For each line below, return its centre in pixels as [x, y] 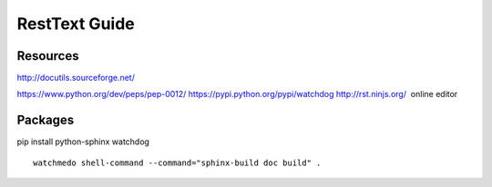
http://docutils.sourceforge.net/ [76, 78]
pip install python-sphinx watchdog [83, 142]
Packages [46, 120]
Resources [48, 56]
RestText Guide [76, 24]
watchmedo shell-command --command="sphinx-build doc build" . [177, 162]
